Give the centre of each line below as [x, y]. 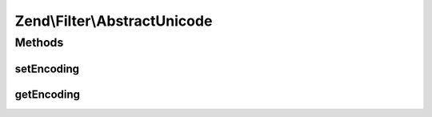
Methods [39, 42]
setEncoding [47, 69]
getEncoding [47, 94]
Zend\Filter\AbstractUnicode [114, 21]
